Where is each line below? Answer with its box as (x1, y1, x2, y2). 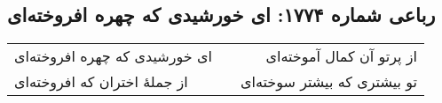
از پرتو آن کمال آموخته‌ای (265, 46, 418, 67)
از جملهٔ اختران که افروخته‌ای (14, 71, 188, 92)
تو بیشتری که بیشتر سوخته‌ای (240, 71, 418, 92)
